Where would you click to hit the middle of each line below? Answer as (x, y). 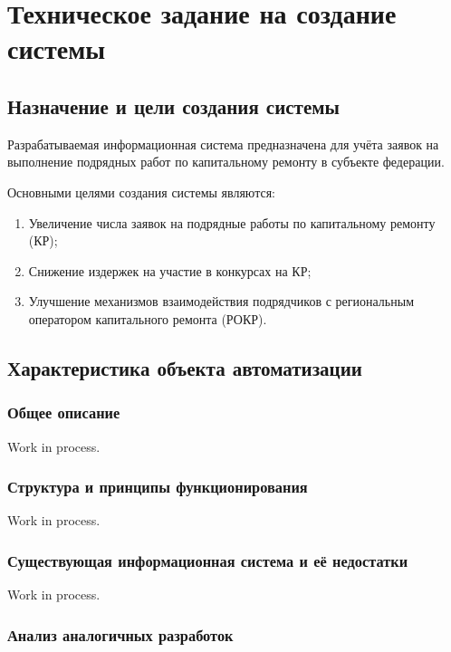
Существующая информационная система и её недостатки (208, 560)
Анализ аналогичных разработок (120, 634)
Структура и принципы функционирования (158, 487)
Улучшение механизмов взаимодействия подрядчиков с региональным (221, 301)
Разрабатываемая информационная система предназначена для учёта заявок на (223, 144)
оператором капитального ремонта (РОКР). (148, 318)
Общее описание (64, 412)
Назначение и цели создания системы (173, 105)
